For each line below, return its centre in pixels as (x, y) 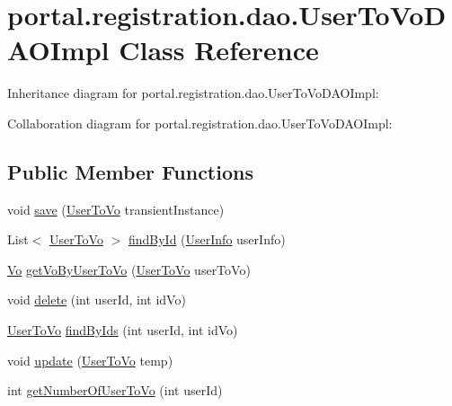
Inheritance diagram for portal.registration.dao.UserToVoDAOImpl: (193, 93)
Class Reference (219, 50)
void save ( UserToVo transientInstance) (116, 209)
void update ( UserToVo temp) (90, 360)
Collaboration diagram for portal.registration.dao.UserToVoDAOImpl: (200, 123)
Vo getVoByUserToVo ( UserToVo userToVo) (129, 269)
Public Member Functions (130, 171)
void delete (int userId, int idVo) (97, 300)
